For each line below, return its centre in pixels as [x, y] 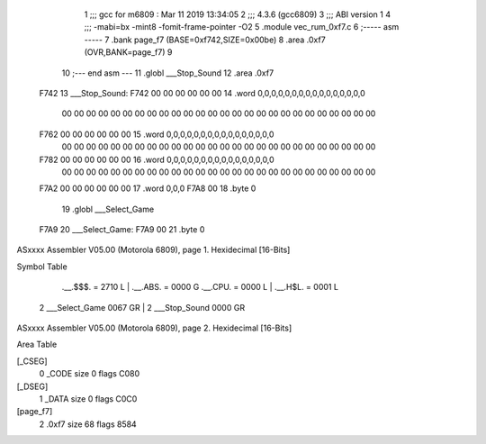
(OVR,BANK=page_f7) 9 [128, 52]
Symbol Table [42, 267]
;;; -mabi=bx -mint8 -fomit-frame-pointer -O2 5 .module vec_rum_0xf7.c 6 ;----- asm [242, 27]
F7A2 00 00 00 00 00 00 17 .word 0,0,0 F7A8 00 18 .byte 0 [148, 188]
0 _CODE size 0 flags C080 [90, 374]
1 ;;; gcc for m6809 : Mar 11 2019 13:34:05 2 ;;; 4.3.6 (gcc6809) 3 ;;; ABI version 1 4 [238, 14]
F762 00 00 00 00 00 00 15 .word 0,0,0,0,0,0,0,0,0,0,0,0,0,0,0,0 [157, 134]
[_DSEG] [32, 386]
